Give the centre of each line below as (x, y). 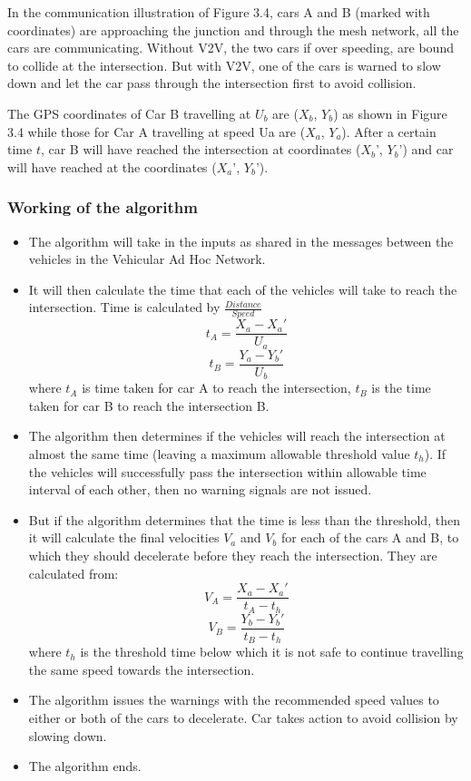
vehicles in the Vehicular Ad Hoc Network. (147, 259)
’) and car (426, 149)
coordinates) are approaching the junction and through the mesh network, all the (233, 29)
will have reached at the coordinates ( (112, 166)
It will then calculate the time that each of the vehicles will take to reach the (243, 289)
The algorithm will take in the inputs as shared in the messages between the (241, 241)
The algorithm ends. (85, 766)
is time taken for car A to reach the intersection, (216, 388)
